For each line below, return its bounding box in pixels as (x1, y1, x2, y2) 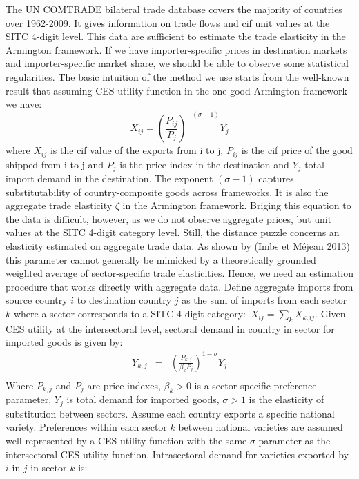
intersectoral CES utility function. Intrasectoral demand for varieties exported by (6, 447, 349, 461)
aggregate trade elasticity (6, 198, 113, 213)
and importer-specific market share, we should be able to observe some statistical (6, 56, 349, 70)
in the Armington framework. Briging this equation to (122, 198, 351, 213)
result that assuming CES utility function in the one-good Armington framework (6, 83, 347, 97)
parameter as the (258, 433, 331, 448)
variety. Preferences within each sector (6, 420, 167, 434)
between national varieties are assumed (178, 420, 343, 434)
